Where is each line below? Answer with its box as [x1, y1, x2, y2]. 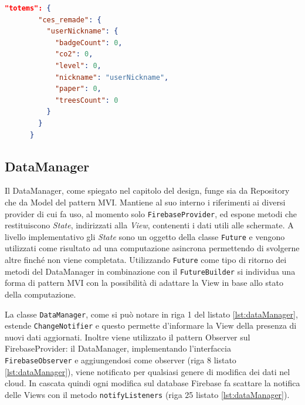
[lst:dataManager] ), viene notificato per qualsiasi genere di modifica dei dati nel [5, 365, 290, 377]
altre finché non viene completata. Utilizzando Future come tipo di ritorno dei [5, 254, 287, 266]
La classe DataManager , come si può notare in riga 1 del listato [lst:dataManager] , [5, 308, 298, 320]
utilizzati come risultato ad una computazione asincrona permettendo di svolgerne [5, 242, 300, 254]
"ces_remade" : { [38, 15, 101, 24]
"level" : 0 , [55, 61, 101, 70]
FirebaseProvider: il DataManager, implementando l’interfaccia [5, 342, 231, 355]
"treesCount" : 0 [55, 96, 118, 104]
